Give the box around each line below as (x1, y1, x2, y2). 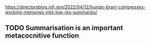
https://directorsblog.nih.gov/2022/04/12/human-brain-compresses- (5, 4, 146, 10)
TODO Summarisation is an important (5, 24, 123, 32)
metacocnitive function (5, 31, 79, 40)
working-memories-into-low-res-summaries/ (5, 9, 98, 15)
